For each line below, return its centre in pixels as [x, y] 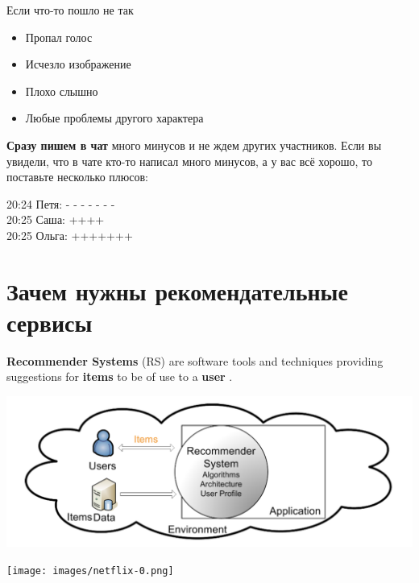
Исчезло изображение [78, 64]
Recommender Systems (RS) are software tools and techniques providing [195, 360]
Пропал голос [59, 37]
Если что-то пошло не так [70, 10]
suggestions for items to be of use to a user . [120, 376]
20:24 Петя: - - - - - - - [61, 203]
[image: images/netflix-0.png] [90, 571]
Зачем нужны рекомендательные [177, 290]
